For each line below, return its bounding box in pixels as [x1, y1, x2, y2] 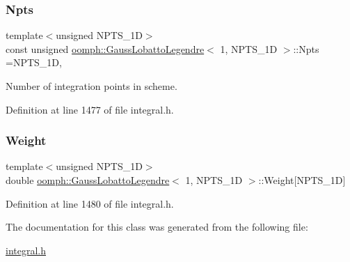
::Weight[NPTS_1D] [258, 173, 346, 187]
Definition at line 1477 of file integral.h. [6, 102, 174, 116]
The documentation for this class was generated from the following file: [6, 219, 308, 234]
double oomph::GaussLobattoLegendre [6, 173, 170, 187]
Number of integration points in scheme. [6, 79, 177, 93]
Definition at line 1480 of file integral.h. [6, 196, 174, 210]
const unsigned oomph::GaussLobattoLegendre [6, 41, 205, 56]
